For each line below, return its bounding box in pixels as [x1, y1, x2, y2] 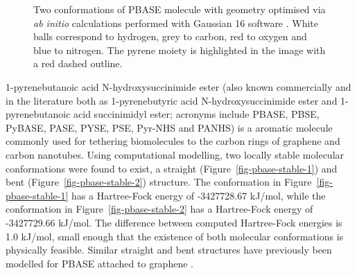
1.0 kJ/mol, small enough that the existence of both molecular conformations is [6, 229, 344, 243]
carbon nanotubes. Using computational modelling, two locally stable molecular [6, 147, 345, 161]
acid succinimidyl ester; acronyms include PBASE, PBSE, [73, 107, 320, 121]
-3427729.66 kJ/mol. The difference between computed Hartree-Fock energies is [6, 215, 342, 229]
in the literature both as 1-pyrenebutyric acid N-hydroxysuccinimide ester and [6, 93, 338, 107]
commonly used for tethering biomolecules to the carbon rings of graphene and [6, 134, 340, 148]
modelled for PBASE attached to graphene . [6, 256, 193, 270]
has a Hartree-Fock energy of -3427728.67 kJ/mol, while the [71, 188, 326, 202]
